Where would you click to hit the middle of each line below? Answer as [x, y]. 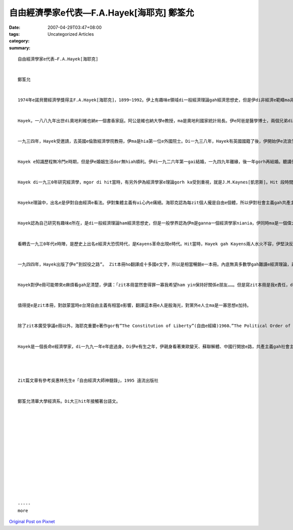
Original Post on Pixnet [32, 522]
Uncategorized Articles [71, 34]
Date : [15, 27]
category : [19, 41]
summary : [20, 48]
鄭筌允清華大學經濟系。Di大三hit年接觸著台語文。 [69, 401]
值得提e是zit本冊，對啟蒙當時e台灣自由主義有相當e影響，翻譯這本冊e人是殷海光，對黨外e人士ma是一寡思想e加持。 [135, 305]
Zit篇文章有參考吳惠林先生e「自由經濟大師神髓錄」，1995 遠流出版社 [88, 381]
